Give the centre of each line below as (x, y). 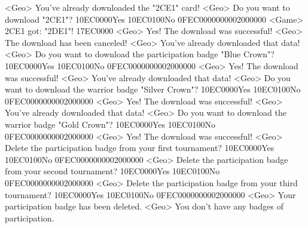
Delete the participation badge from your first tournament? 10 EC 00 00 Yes (140, 148)
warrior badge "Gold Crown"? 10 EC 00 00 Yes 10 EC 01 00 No (110, 124)
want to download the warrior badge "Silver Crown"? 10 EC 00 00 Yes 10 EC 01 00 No (153, 89)
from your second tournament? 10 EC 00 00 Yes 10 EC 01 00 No (112, 171)
